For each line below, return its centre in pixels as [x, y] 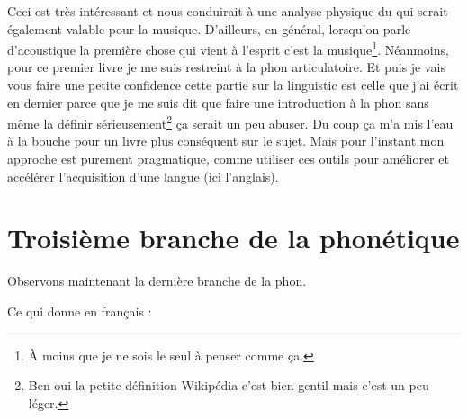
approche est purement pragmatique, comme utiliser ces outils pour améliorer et [228, 159]
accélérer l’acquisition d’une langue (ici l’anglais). [143, 176]
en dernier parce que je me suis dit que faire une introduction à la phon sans [218, 102]
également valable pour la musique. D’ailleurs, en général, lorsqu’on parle [209, 28]
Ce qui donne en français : [80, 311]
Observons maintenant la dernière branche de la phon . [157, 281]
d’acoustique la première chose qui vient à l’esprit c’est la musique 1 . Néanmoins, [228, 48]
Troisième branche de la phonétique [234, 238]
